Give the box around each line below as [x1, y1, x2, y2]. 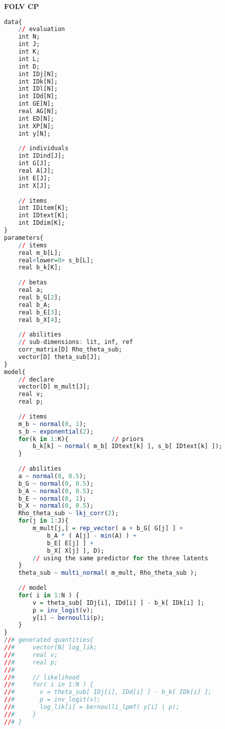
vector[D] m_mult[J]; [18, 383, 90, 391]
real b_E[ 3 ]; [18, 308, 61, 316]
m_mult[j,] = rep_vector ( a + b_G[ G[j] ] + [32, 525, 183, 532]
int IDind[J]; [18, 152, 65, 160]
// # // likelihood [4, 673, 79, 681]
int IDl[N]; [18, 85, 58, 93]
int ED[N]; [18, 115, 54, 122]
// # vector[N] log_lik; [4, 644, 97, 651]
